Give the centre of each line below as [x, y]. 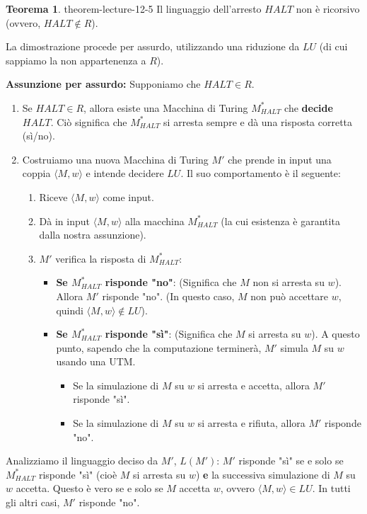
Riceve [53, 196]
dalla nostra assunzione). [93, 235]
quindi [70, 310]
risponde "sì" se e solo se [291, 461]
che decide [309, 107]
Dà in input [64, 221]
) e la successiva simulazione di [263, 474]
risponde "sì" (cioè [78, 474]
